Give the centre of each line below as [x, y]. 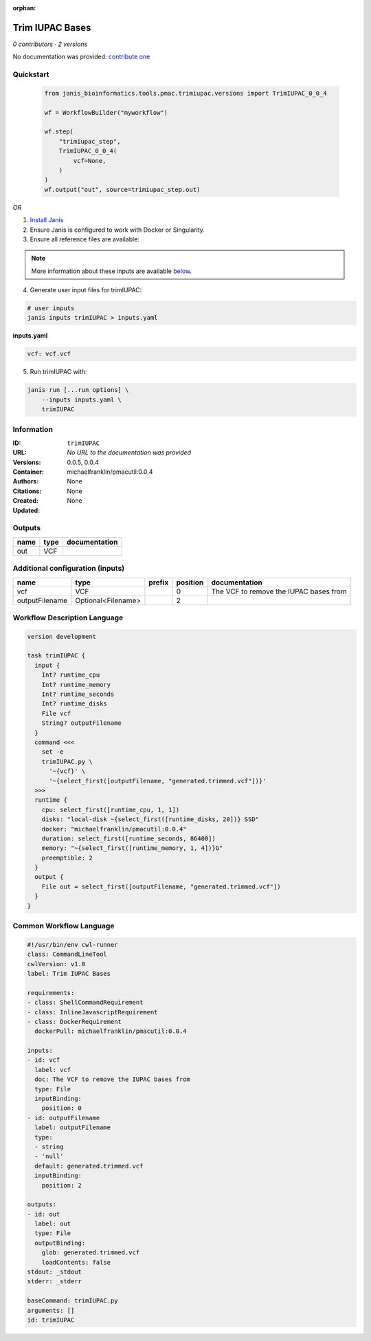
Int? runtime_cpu [71, 675]
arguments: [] [51, 1310]
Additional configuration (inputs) [69, 569]
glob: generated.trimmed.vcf [91, 1253]
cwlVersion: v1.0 [56, 964]
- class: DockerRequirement [74, 1022]
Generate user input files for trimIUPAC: [86, 290]
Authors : [26, 481]
